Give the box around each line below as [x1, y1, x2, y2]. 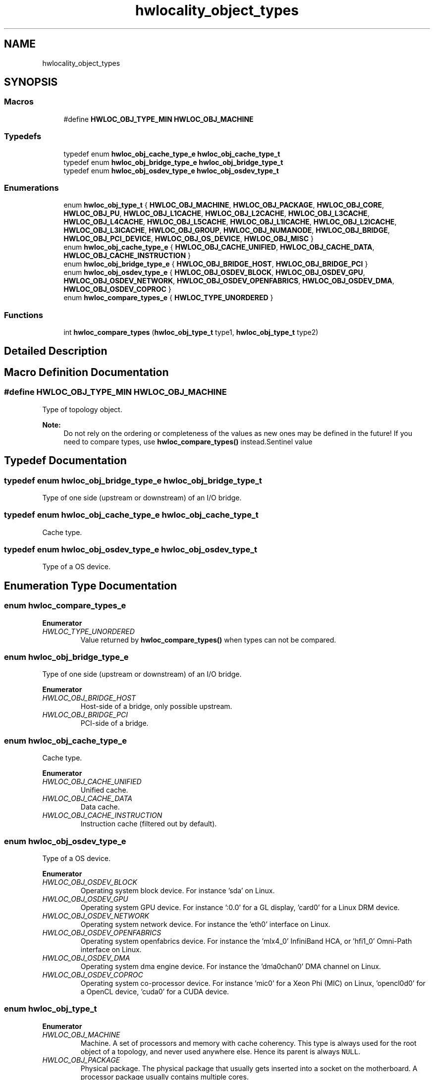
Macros [4, 97, 34, 107]
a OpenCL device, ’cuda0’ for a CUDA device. [80, 987, 229, 996]
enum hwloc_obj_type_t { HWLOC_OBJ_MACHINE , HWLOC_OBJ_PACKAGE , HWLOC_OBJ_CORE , [63, 201, 384, 210]
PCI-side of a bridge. [80, 719, 149, 728]
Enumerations [4, 182, 59, 193]
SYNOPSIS [4, 76, 58, 89]
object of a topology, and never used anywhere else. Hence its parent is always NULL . [80, 1047, 361, 1056]
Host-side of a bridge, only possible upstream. [80, 702, 232, 711]
